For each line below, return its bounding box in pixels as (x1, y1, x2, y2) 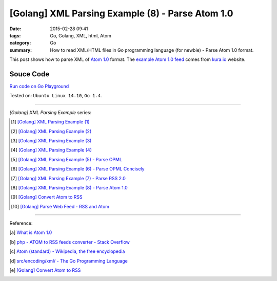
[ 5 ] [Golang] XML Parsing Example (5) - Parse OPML (11, 156, 123, 162)
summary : (9, 47, 32, 53)
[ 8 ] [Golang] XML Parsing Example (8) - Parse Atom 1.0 (11, 184, 128, 190)
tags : (9, 32, 21, 38)
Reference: (9, 220, 33, 226)
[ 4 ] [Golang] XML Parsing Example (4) (11, 147, 92, 153)
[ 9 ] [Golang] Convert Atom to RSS (11, 194, 83, 200)
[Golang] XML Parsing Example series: (9, 109, 92, 115)
